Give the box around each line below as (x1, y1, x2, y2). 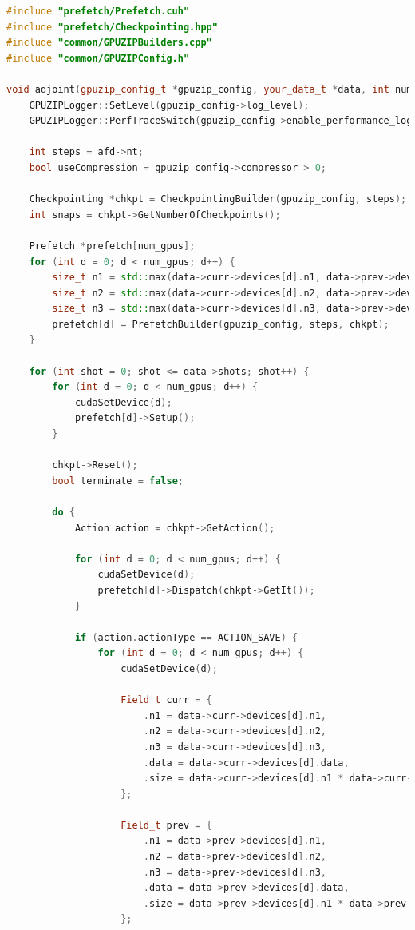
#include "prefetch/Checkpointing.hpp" (6, 21, 218, 33)
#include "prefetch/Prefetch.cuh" (6, 6, 190, 17)
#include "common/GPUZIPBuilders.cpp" (6, 37, 212, 49)
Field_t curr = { (121, 694, 212, 706)
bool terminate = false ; (52, 475, 184, 487)
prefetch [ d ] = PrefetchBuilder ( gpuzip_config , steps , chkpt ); (52, 318, 389, 330)
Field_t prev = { (121, 819, 212, 831)
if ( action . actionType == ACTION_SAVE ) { (74, 631, 298, 643)
